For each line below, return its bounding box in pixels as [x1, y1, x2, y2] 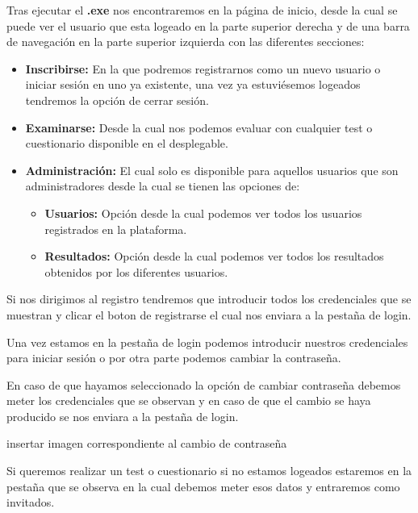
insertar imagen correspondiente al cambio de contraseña [6, 435, 287, 452]
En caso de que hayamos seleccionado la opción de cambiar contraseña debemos [6, 376, 401, 393]
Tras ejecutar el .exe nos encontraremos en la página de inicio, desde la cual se [6, 2, 398, 18]
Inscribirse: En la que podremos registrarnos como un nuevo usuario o [25, 60, 381, 77]
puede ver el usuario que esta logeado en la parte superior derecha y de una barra [6, 17, 410, 34]
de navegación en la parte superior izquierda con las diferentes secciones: [6, 33, 365, 50]
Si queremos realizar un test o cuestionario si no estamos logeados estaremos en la [6, 462, 412, 479]
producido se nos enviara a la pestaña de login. [6, 407, 239, 424]
